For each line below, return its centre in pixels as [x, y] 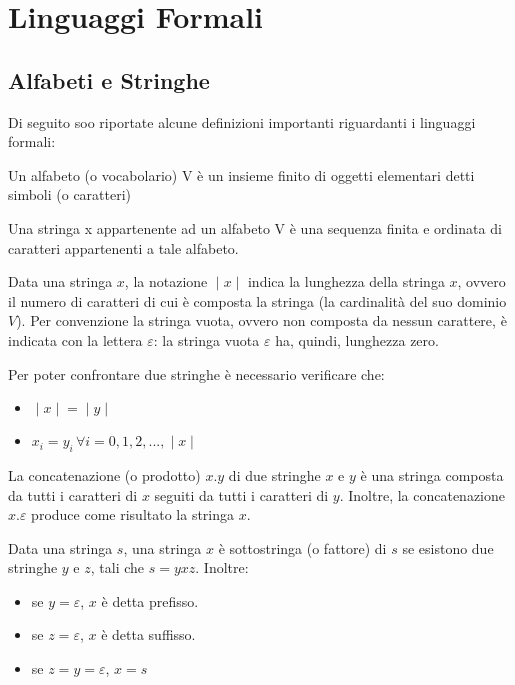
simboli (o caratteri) [70, 194]
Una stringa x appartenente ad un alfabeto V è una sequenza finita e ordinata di [255, 227]
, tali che [117, 567]
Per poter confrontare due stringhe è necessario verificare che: [196, 373]
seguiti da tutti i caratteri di [241, 494]
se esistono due [448, 547]
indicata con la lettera [75, 339]
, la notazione [166, 281]
